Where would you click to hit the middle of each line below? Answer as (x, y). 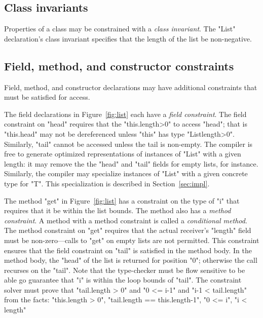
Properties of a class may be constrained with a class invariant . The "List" (120, 29)
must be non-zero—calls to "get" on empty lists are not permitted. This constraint (132, 240)
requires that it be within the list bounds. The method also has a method (118, 210)
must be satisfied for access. (47, 97)
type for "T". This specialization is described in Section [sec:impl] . (107, 183)
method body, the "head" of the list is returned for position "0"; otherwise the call (131, 260)
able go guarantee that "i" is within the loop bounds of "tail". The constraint (123, 280)
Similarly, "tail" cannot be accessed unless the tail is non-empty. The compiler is (128, 144)
